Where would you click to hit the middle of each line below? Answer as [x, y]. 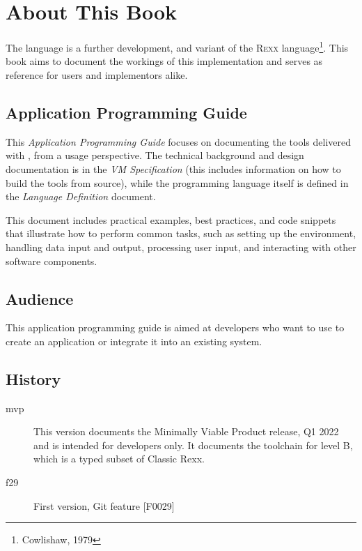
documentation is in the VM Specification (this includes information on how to [173, 168]
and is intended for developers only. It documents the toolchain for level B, [193, 445]
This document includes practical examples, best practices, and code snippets [171, 219]
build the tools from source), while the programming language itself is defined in [177, 182]
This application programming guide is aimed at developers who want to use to [175, 327]
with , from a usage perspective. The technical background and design [155, 155]
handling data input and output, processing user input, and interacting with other [181, 247]
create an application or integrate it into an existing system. [134, 341]
